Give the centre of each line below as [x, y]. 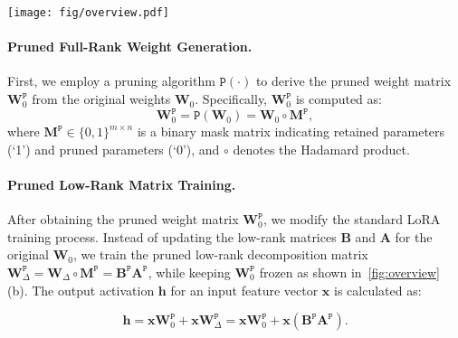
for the [414, 236]
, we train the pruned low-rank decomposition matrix [220, 254]
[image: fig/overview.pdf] [88, 13]
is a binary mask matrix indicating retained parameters [291, 131]
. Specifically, [231, 99]
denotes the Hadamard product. [321, 149]
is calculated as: [378, 290]
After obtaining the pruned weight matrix [123, 219]
